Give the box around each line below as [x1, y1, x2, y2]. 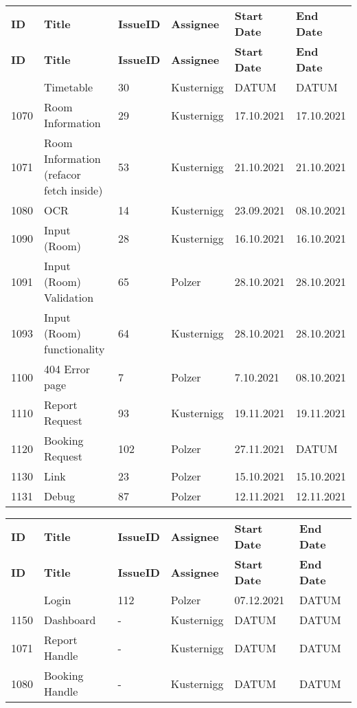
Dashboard [44, 612, 96, 628]
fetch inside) [44, 182, 103, 198]
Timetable [44, 79, 93, 95]
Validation [44, 289, 94, 305]
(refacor [44, 166, 81, 182]
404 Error [44, 361, 91, 377]
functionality [44, 341, 105, 357]
